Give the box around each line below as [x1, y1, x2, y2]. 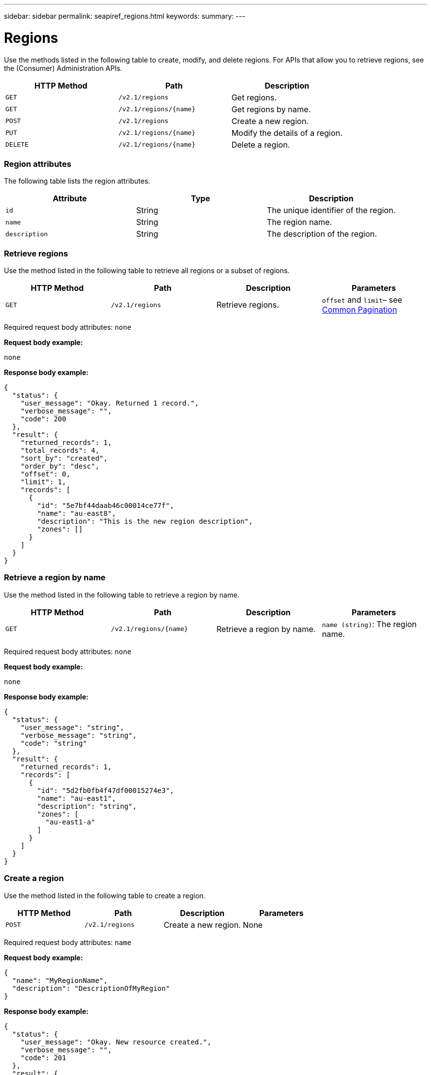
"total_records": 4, [20, 446, 99, 454]
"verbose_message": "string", [20, 731, 137, 739]
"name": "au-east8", [37, 509, 116, 517]
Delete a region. [231, 139, 290, 150]
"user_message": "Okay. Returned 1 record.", [20, 399, 199, 407]
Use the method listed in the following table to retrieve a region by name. [4, 590, 240, 599]
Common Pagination [322, 305, 397, 315]
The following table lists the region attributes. [4, 177, 151, 186]
